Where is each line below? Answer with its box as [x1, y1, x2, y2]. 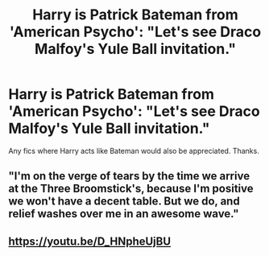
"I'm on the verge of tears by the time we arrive [8, 169, 250, 183]
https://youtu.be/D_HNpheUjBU [8, 234, 172, 248]
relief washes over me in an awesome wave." [8, 207, 239, 221]
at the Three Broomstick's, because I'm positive [8, 182, 254, 196]
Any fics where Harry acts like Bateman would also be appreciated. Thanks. [8, 146, 259, 155]
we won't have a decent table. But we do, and [8, 195, 240, 209]
